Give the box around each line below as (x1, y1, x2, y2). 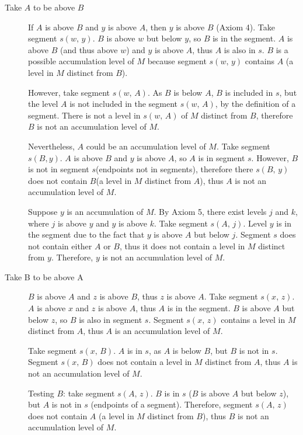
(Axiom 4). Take (216, 20, 275, 33)
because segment (147, 55, 207, 67)
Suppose (28, 205, 58, 217)
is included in (225, 86, 273, 98)
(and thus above (60, 43, 118, 55)
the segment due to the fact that (28, 228, 145, 241)
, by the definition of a (215, 98, 296, 110)
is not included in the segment (69, 98, 178, 110)
